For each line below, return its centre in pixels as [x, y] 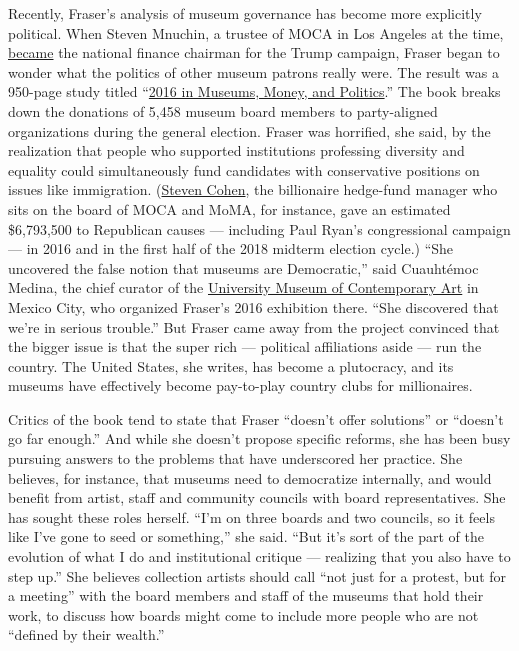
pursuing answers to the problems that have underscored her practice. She [235, 458]
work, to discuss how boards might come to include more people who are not [243, 614]
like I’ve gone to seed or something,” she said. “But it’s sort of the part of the [246, 536]
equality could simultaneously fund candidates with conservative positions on [244, 169]
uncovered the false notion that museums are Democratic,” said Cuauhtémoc [243, 267]
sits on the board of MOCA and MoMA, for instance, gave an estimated [229, 208]
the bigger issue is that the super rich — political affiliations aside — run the [245, 346]
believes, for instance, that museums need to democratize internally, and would [250, 477]
